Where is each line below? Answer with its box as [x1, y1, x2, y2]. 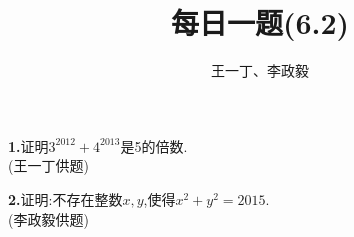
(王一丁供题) [8, 155, 89, 176]
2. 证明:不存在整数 [8, 188, 123, 209]
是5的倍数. [120, 135, 188, 156]
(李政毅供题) [8, 208, 89, 229]
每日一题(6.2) [170, 2, 350, 43]
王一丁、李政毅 [211, 60, 309, 81]
